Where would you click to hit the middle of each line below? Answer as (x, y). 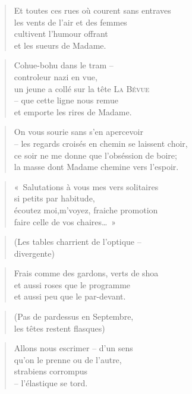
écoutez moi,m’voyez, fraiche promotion (86, 209)
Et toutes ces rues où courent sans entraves (92, 10)
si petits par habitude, (54, 198)
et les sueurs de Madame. (60, 45)
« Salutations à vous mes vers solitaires (86, 186)
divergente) (34, 253)
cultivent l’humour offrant (61, 34)
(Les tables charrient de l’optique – (78, 242)
